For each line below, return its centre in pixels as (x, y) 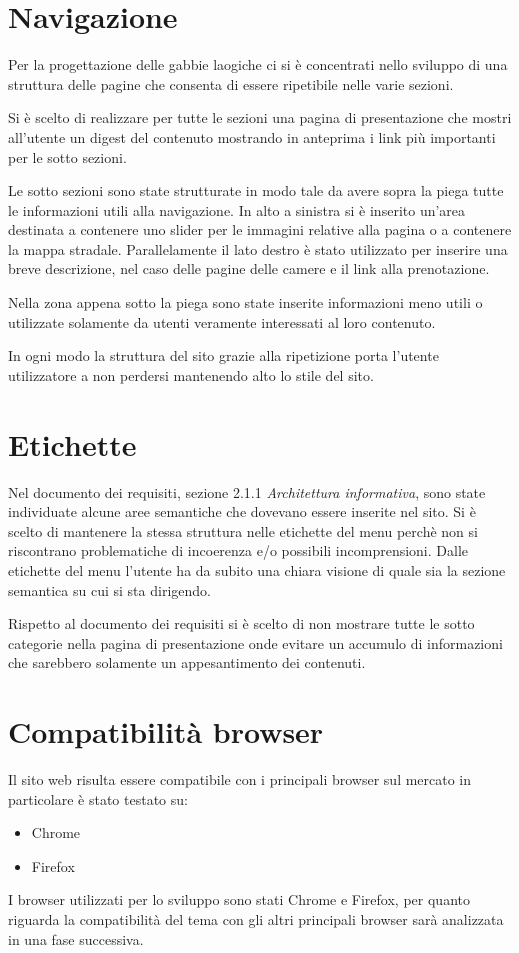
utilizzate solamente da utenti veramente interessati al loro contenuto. (222, 321)
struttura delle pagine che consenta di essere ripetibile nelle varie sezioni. (231, 83)
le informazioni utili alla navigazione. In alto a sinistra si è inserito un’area (237, 209)
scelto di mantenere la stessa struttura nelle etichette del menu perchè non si (243, 530)
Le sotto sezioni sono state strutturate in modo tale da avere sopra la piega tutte (256, 190)
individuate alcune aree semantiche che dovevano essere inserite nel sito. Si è (242, 511)
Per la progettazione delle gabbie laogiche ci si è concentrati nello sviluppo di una (258, 64)
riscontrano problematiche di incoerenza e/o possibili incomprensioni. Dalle (238, 550)
